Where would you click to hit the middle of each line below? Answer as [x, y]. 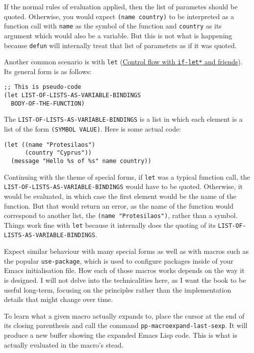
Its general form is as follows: [48, 71]
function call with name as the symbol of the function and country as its [113, 26]
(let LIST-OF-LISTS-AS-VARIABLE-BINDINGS [73, 95]
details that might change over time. [59, 299]
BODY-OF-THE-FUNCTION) [48, 103]
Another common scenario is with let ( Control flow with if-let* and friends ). [123, 62]
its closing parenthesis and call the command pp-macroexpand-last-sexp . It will [126, 325]
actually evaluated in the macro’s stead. [64, 344]
